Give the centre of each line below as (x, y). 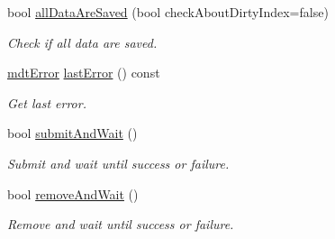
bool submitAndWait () (72, 133)
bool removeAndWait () (73, 193)
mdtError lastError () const (84, 73)
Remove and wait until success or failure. (121, 224)
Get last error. (47, 102)
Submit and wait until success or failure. (118, 163)
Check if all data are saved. (82, 42)
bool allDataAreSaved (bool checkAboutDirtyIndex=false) (168, 12)
